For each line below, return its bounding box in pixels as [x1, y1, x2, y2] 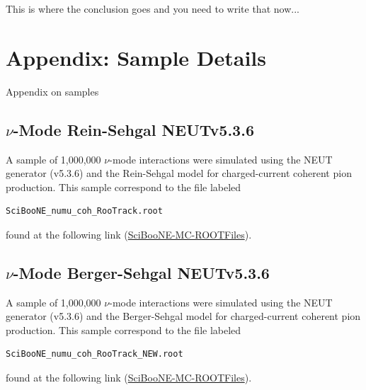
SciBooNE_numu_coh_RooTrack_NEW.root [6, 349, 183, 360]
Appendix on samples [6, 84, 99, 98]
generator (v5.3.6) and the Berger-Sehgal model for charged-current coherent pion [6, 309, 361, 323]
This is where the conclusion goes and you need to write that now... [6, 1, 299, 16]
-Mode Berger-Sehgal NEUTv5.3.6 [13, 261, 270, 283]
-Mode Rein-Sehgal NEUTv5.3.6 [13, 118, 254, 140]
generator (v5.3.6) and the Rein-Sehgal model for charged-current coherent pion [6, 166, 352, 180]
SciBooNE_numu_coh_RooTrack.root [6, 206, 163, 217]
